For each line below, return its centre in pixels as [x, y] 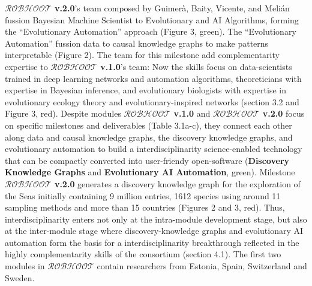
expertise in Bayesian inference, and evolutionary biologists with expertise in [145, 90]
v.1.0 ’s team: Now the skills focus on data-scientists [196, 66]
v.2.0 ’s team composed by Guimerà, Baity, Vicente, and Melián [172, 8]
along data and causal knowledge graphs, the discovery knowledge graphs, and [149, 137]
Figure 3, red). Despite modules [63, 113]
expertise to [26, 66]
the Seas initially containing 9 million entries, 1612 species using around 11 [143, 195]
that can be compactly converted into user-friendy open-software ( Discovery [147, 160]
